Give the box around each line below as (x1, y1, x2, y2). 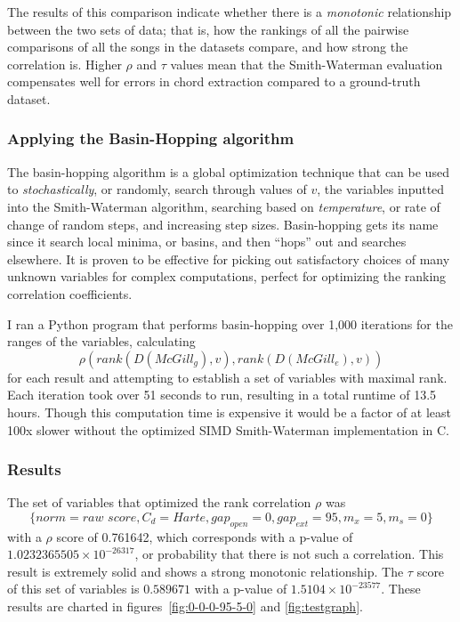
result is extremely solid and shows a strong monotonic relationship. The (7, 561, 404, 580)
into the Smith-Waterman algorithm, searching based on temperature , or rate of (7, 197, 440, 215)
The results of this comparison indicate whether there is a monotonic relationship (7, 3, 452, 20)
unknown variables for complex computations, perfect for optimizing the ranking (7, 267, 447, 286)
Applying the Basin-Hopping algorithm (7, 127, 295, 149)
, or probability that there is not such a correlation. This (134, 545, 444, 563)
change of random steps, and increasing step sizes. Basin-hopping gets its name (7, 214, 439, 233)
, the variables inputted (317, 180, 445, 198)
